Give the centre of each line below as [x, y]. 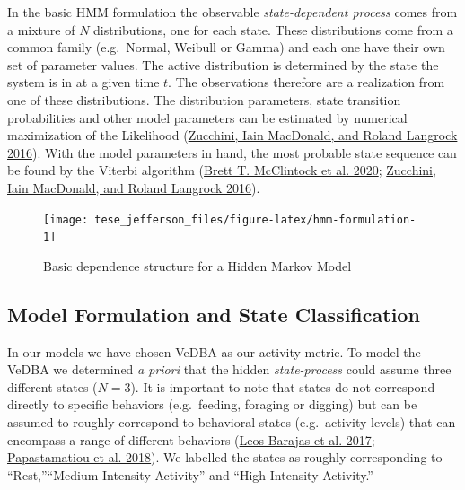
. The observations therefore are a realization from [307, 82]
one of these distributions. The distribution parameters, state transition [204, 99]
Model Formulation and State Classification [214, 314]
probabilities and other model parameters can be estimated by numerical [207, 117]
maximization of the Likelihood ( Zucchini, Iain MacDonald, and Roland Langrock [232, 135]
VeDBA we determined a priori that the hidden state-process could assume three [229, 369]
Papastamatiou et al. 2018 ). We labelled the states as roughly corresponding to [225, 457]
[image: [66, 219]
